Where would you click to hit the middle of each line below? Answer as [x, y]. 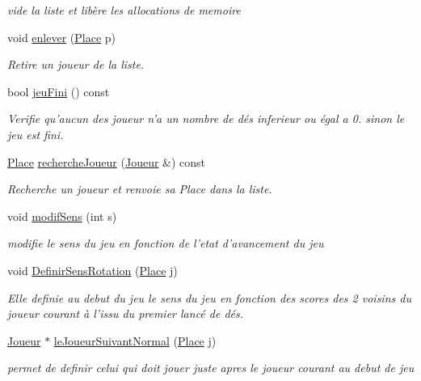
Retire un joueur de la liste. [76, 64]
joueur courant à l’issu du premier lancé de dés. [126, 313]
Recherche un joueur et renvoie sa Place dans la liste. [140, 189]
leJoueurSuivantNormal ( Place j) [135, 340]
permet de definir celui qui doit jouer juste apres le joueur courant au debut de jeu [211, 368]
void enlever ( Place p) [62, 37]
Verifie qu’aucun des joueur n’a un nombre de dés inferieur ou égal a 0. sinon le [206, 119]
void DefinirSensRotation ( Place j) [93, 270]
